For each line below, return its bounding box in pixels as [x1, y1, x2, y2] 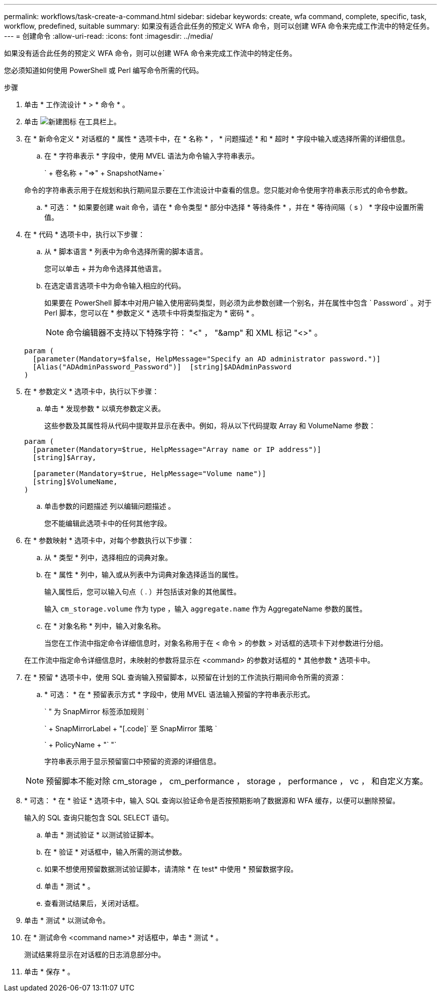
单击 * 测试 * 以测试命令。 [24, 916, 110, 925]
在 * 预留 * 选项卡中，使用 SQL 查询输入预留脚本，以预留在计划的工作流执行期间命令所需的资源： [24, 673, 346, 681]
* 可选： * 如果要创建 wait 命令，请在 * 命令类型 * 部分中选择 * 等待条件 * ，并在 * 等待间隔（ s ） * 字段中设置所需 [44, 203, 424, 211]
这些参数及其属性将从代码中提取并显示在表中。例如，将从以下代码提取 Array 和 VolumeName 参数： [44, 421, 376, 430]
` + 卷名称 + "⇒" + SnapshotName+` [44, 169, 165, 177]
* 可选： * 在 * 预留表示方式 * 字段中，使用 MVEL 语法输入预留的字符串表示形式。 [44, 690, 315, 699]
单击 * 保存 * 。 [24, 967, 75, 976]
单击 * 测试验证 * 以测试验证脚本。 [44, 830, 158, 839]
